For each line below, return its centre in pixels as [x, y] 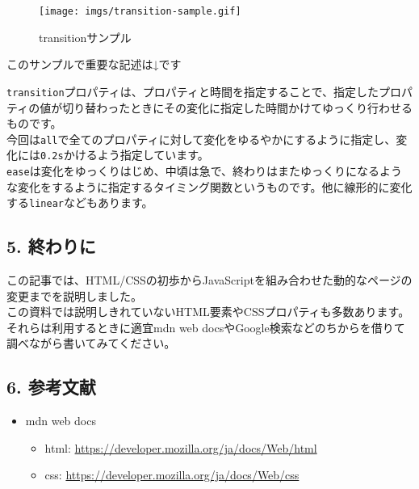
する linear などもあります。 [80, 202]
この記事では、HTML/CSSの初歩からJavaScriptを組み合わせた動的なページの [209, 280]
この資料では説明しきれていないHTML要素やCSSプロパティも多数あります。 [208, 312]
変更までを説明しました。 [74, 295]
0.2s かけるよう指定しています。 [125, 155]
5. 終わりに [51, 246]
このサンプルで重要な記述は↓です [94, 64]
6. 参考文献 [51, 387]
